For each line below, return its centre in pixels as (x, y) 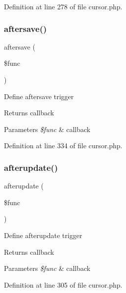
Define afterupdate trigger (43, 235)
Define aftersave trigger (39, 96)
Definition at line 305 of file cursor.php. (63, 284)
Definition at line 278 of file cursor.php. (63, 6)
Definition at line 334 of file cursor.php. (63, 146)
